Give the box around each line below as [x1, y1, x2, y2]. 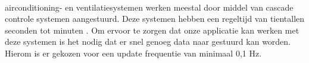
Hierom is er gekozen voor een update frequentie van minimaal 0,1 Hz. [5, 47, 262, 59]
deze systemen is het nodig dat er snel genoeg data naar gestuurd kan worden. [5, 35, 291, 48]
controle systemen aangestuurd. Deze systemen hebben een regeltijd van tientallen [5, 12, 305, 25]
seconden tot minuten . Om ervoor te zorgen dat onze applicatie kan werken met [5, 24, 299, 36]
